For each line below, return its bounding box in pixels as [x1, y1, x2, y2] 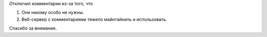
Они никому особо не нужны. [21, 10, 84, 16]
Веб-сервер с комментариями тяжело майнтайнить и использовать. [21, 16, 168, 22]
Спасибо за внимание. [9, 25, 57, 31]
